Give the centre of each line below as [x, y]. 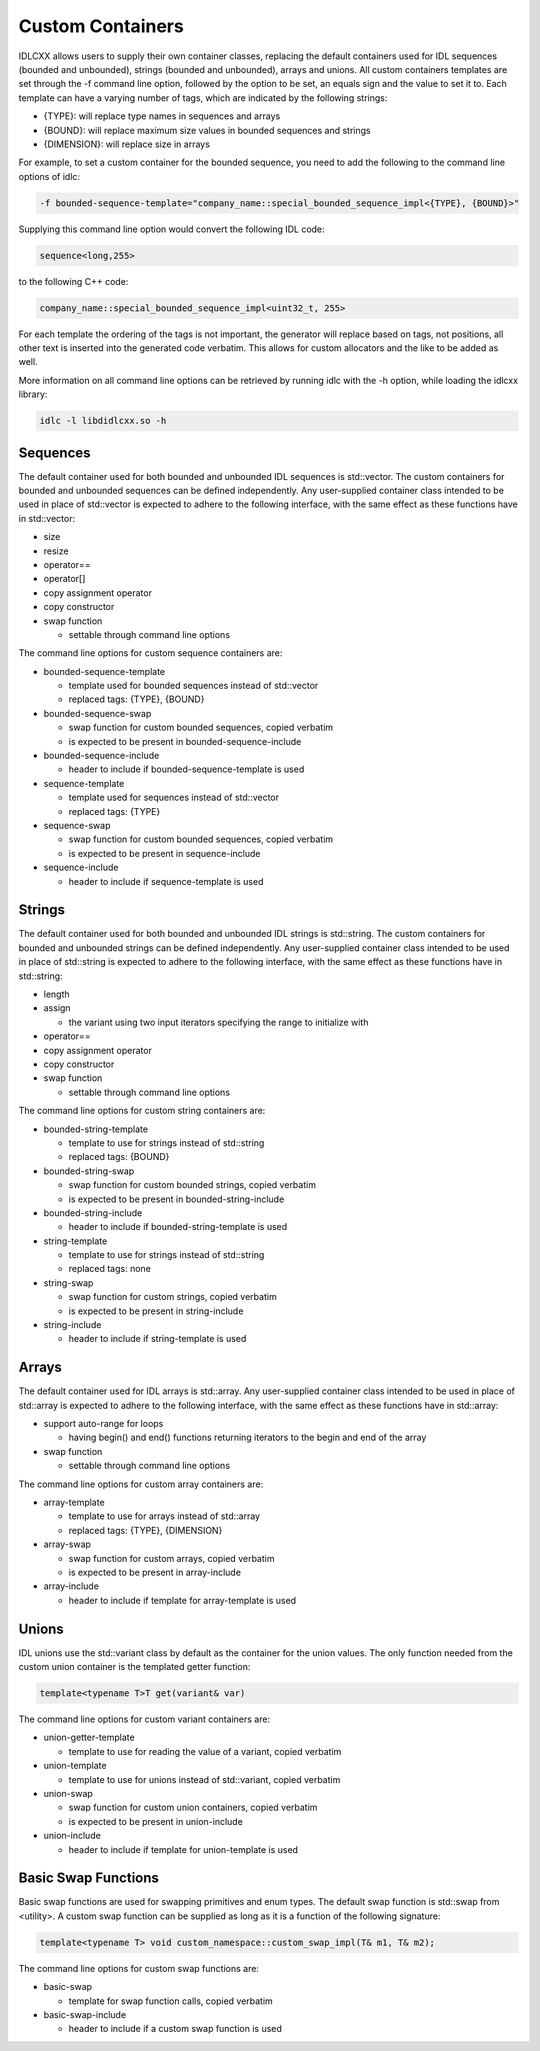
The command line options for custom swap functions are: [139, 1968]
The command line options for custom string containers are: [142, 1111]
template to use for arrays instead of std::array [164, 1516]
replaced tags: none [110, 1269]
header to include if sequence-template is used [166, 881]
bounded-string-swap [89, 1171]
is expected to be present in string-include [156, 1311]
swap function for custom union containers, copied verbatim [193, 1807]
